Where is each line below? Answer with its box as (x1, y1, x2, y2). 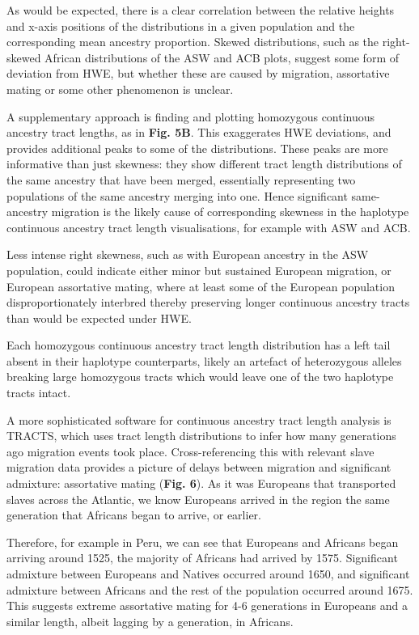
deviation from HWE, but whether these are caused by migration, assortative (6, 65, 390, 82)
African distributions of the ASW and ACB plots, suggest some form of (44, 49, 400, 66)
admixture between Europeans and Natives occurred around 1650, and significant (6, 565, 410, 582)
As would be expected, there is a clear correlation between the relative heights (6, 2, 395, 18)
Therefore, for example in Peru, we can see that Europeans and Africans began (6, 533, 399, 550)
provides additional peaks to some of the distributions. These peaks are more (6, 139, 388, 156)
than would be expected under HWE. (6, 309, 192, 326)
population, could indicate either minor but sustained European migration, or (6, 261, 391, 278)
